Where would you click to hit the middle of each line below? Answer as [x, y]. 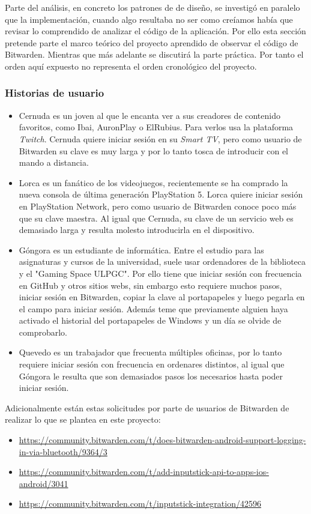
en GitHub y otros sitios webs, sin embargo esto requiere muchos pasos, [150, 285]
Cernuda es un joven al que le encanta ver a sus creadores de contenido [149, 115]
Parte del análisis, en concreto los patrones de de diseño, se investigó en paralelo [152, 7]
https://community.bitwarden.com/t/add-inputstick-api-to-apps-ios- [144, 472]
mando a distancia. [54, 162]
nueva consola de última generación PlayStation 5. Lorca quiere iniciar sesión [161, 194]
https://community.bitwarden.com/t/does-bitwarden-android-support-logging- [162, 440]
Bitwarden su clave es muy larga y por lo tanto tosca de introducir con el [153, 150]
